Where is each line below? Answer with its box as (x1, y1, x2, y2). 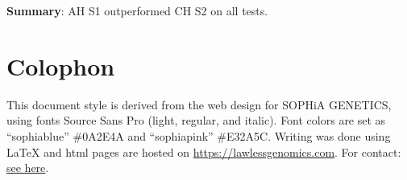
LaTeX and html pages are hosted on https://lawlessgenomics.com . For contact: (6, 143, 401, 160)
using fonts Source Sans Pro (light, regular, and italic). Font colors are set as (6, 112, 386, 129)
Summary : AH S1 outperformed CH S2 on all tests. (6, 2, 268, 18)
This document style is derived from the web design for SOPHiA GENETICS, (6, 96, 392, 112)
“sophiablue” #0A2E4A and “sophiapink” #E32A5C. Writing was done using (6, 127, 391, 144)
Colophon (6, 49, 115, 82)
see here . (6, 159, 49, 176)
